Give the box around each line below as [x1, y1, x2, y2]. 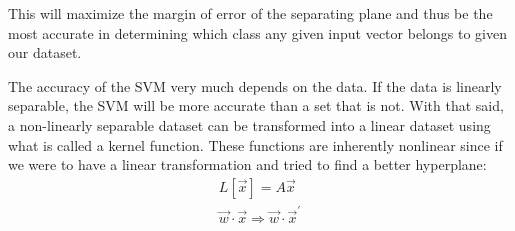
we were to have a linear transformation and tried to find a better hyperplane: [8, 154, 487, 175]
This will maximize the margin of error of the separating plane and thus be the [8, 3, 493, 23]
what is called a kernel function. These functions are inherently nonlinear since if [8, 134, 503, 155]
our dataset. [8, 42, 82, 63]
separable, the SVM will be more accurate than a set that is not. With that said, [8, 95, 504, 116]
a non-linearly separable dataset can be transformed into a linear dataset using [8, 114, 491, 135]
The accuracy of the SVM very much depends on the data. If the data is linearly [8, 75, 502, 96]
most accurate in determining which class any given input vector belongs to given [8, 22, 507, 43]
